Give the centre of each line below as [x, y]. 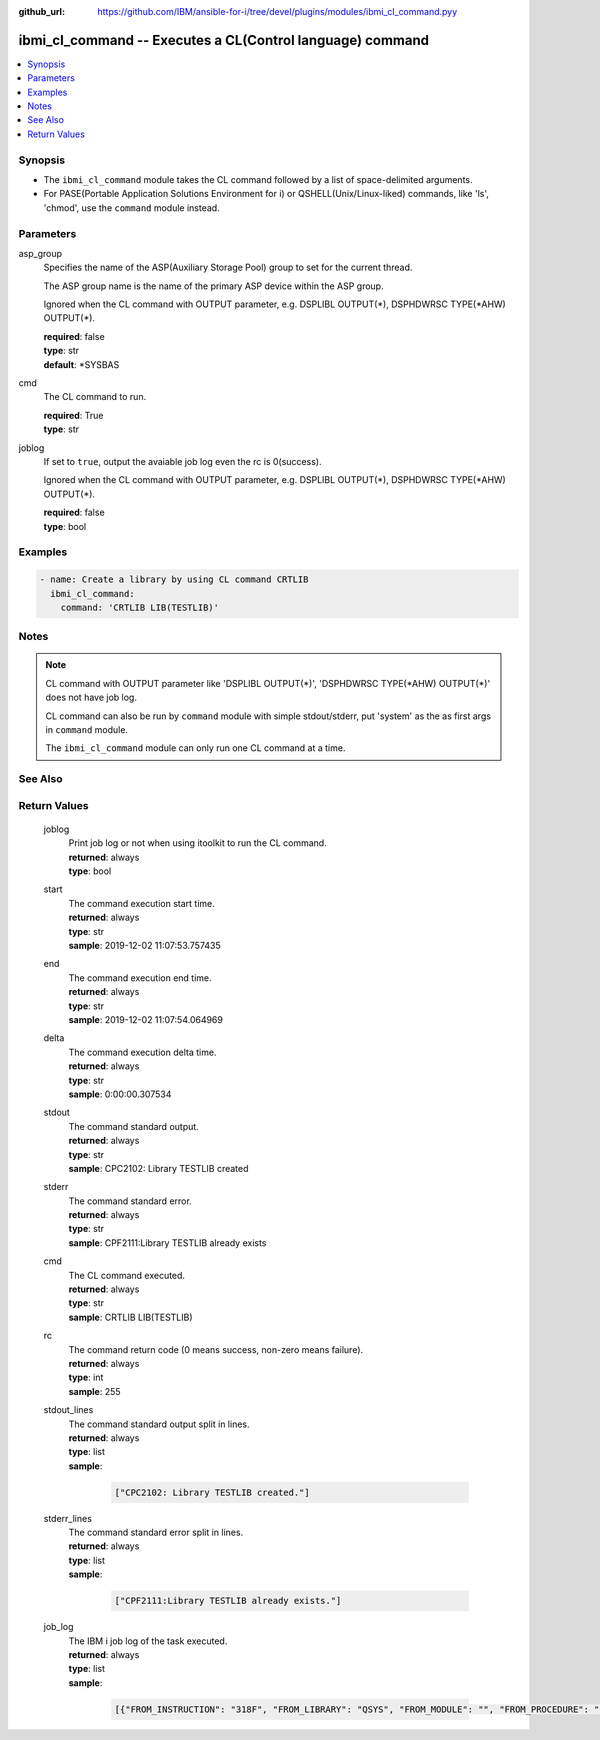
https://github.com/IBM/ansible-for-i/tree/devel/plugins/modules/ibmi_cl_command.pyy [277, 11]
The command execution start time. [141, 903]
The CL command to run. [95, 397]
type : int [86, 1377]
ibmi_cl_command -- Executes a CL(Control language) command [224, 40]
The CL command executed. [126, 1275]
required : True [73, 415]
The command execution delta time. [142, 1052]
